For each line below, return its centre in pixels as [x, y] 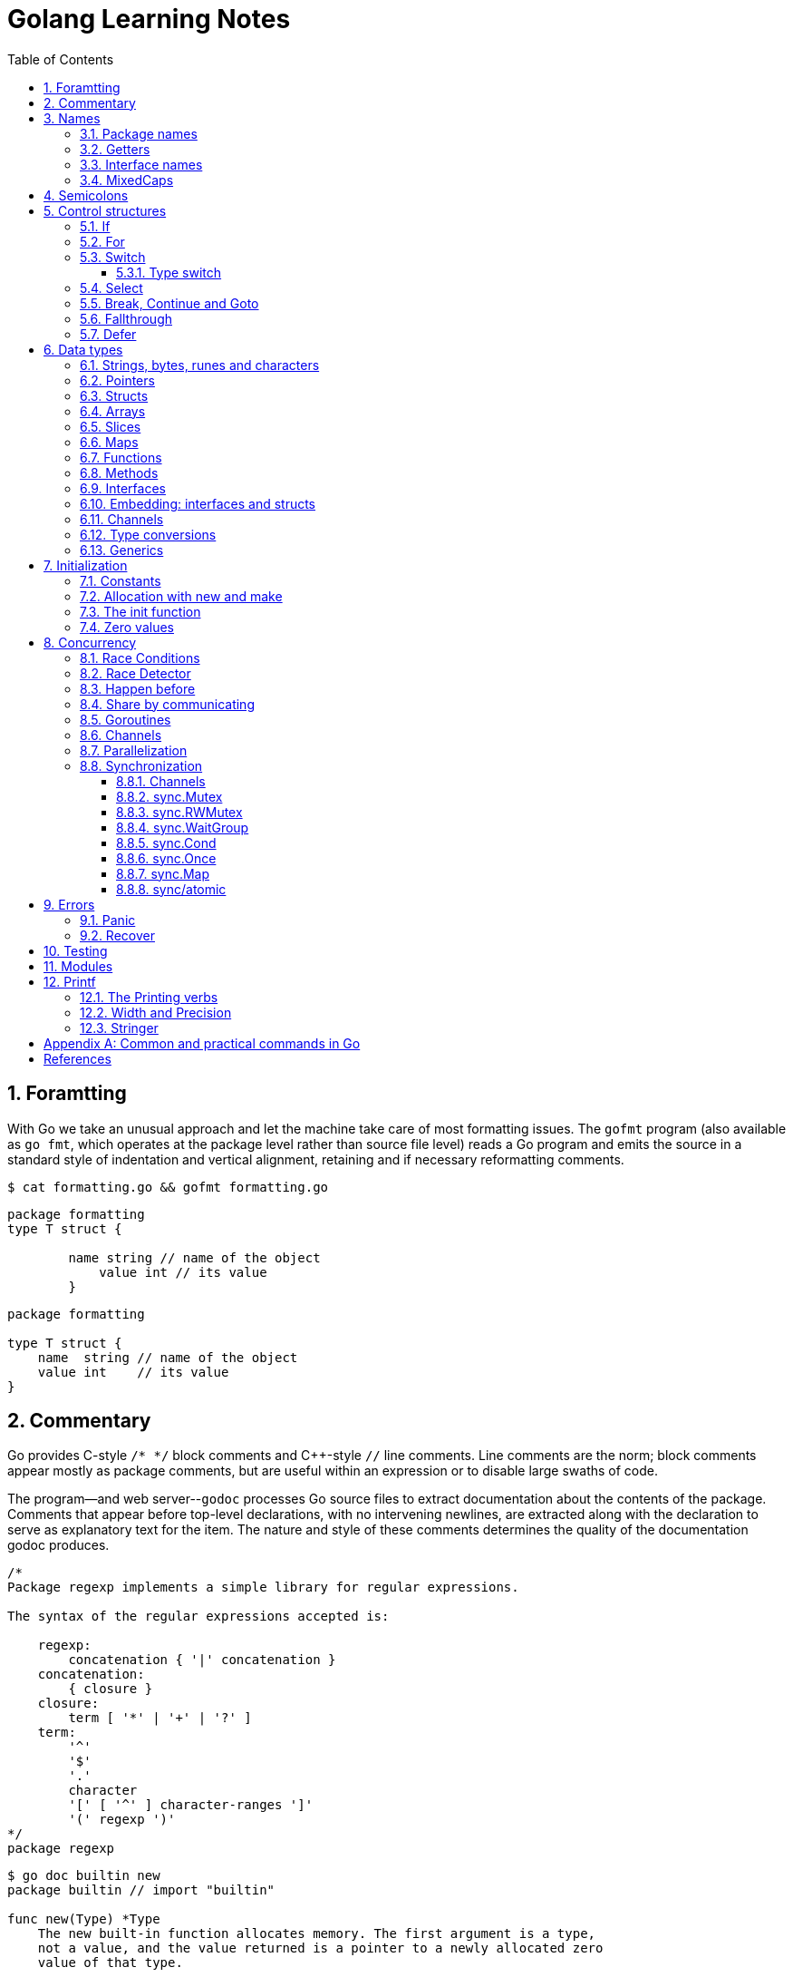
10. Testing [76, 950]
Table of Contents [61, 59]
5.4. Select [111, 287]
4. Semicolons [86, 195]
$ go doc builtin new [84, 1876]
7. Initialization [86, 565]
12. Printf [70, 981]
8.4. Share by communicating [167, 704]
